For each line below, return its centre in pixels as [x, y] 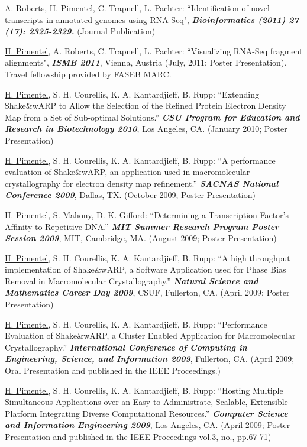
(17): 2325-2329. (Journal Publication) [80, 31]
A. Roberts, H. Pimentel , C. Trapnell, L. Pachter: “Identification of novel [137, 8]
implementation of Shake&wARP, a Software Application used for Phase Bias [146, 269]
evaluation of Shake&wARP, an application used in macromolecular [127, 172]
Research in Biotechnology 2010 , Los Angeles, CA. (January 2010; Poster [146, 129]
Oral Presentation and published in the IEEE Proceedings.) [113, 370]
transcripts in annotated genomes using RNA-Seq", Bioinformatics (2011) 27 [152, 19]
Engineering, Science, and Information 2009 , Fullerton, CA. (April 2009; [150, 359]
